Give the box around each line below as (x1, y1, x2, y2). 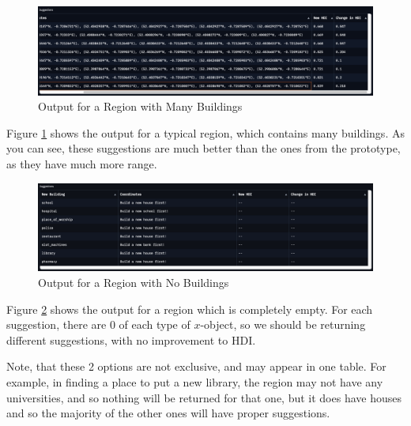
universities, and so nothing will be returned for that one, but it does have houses (6, 389, 402, 405)
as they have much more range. (6, 156, 157, 172)
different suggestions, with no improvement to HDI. (6, 331, 256, 348)
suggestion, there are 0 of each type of (6, 316, 190, 333)
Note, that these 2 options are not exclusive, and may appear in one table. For (6, 358, 386, 375)
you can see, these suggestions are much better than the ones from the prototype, (6, 140, 401, 156)
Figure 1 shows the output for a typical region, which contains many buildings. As (6, 124, 405, 141)
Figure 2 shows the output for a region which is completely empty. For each (6, 300, 373, 317)
